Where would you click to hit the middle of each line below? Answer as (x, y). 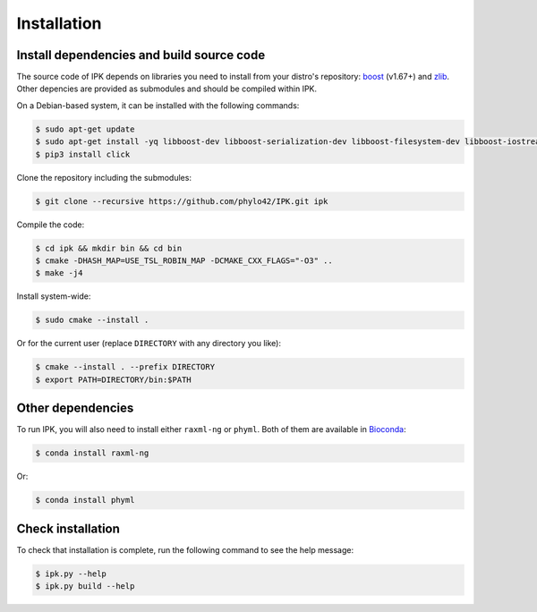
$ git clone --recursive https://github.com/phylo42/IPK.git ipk (182, 201)
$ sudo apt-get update (85, 129)
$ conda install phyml (85, 500)
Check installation (68, 528)
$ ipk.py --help (71, 574)
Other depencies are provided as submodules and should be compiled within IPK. (167, 89)
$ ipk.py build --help (85, 586)
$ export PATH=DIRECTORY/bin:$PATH (113, 379)
